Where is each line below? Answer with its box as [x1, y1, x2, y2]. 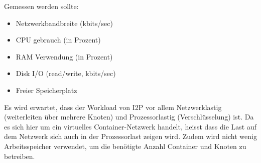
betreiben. [4, 150, 35, 161]
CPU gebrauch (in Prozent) [16, 34, 101, 45]
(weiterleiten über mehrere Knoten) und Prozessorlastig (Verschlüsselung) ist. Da [4, 111, 254, 122]
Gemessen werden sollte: [4, 1, 79, 11]
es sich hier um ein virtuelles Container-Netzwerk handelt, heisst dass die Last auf [4, 121, 256, 131]
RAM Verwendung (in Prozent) [16, 51, 113, 61]
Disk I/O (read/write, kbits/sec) [16, 68, 116, 78]
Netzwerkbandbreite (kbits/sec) [16, 17, 113, 28]
